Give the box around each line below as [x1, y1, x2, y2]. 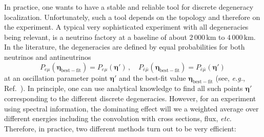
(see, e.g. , [215, 72, 245, 83]
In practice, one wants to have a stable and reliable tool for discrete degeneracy [4, 2, 254, 12]
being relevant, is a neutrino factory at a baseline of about [4, 31, 187, 42]
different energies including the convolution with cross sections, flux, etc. [4, 113, 232, 124]
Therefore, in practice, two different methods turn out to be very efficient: [4, 123, 236, 133]
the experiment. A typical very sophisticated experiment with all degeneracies [4, 21, 249, 32]
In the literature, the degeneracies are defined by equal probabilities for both [4, 41, 245, 52]
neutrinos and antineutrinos [4, 51, 91, 62]
